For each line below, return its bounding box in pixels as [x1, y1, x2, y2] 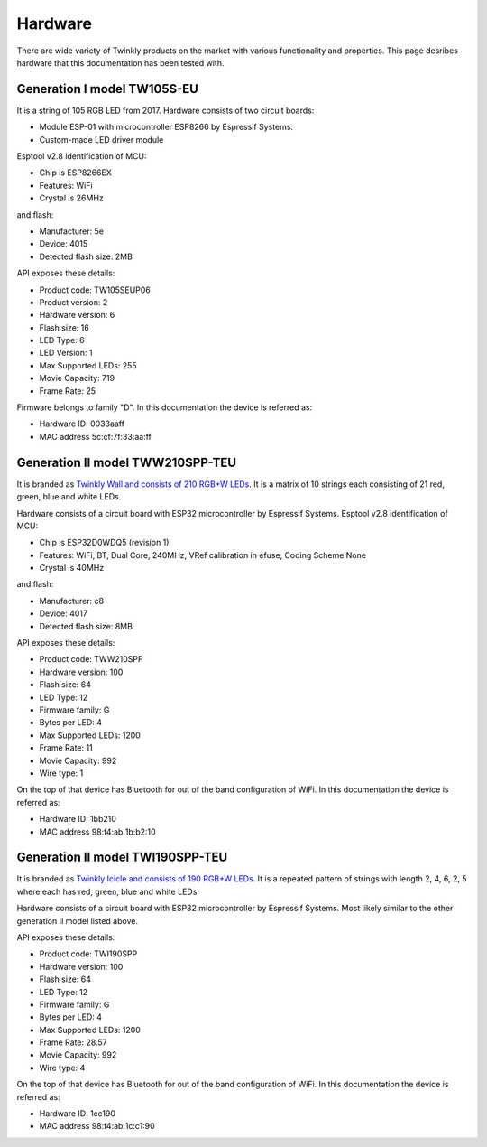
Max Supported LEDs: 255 [39, 359, 137, 370]
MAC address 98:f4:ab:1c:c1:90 [39, 1121, 155, 1132]
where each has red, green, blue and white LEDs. [16, 886, 200, 897]
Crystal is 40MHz [39, 563, 105, 573]
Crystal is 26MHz [39, 192, 104, 203]
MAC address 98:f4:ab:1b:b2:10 [39, 826, 157, 837]
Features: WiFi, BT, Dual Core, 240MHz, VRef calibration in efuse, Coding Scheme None [39, 549, 367, 560]
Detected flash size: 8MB [39, 620, 133, 631]
